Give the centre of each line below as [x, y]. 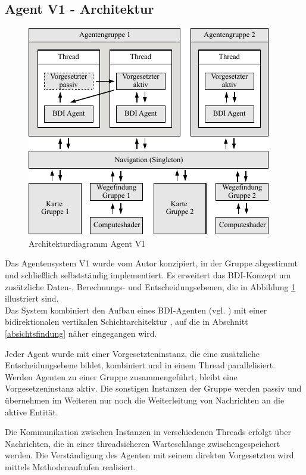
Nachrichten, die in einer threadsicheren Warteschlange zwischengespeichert [143, 443]
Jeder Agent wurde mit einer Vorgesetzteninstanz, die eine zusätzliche [132, 353]
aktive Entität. [32, 412]
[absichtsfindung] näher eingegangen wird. [81, 333]
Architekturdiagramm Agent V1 [87, 243]
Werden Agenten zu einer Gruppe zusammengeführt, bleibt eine [121, 376]
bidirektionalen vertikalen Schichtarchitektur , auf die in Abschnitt [127, 322]
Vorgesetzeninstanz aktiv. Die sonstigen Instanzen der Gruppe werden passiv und [153, 388]
